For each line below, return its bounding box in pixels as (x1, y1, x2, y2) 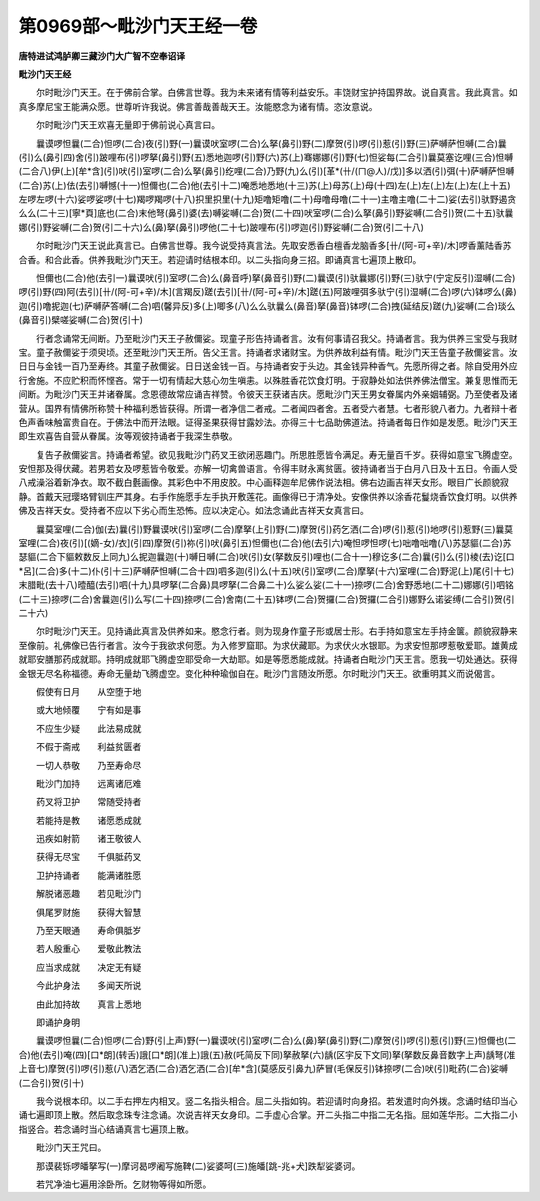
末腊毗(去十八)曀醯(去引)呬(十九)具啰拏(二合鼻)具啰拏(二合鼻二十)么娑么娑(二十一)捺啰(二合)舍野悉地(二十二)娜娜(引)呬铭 (18, 579, 514, 591)
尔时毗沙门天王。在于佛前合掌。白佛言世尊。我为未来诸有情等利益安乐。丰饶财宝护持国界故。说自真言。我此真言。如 (35, 86, 518, 99)
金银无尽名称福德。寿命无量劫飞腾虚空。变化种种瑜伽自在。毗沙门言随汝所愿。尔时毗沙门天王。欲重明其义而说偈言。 (18, 667, 500, 679)
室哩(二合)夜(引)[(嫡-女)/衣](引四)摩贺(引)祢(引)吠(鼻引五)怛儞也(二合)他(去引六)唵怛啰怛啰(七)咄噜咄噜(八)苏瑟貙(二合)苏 (18, 537, 512, 549)
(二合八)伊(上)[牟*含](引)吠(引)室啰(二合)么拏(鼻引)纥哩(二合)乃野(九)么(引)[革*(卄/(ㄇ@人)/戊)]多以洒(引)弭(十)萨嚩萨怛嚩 (18, 165, 515, 177)
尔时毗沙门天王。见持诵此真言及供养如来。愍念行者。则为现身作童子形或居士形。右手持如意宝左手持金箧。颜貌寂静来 (35, 625, 518, 637)
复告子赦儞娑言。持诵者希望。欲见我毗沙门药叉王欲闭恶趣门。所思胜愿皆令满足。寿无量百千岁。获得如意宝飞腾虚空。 (35, 448, 518, 460)
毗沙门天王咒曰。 (35, 1141, 107, 1154)
